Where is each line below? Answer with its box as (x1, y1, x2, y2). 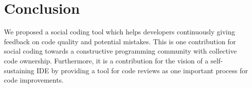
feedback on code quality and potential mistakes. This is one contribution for (4, 36, 236, 46)
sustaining (4, 65, 34, 75)
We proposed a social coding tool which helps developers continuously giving (4, 27, 235, 37)
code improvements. (4, 75, 64, 85)
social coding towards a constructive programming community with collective (4, 46, 237, 56)
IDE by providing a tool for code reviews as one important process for (36, 65, 248, 75)
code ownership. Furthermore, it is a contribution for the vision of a (4, 55, 209, 65)
